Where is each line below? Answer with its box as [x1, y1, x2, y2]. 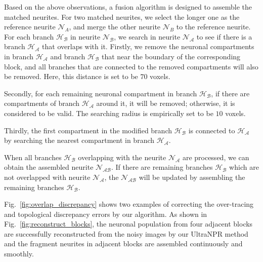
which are [229, 162, 259, 172]
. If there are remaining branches [111, 162, 213, 172]
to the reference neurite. [176, 21, 251, 32]
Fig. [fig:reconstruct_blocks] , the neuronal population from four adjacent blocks [4, 218, 253, 229]
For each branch [4, 31, 54, 42]
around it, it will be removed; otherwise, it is [96, 98, 235, 108]
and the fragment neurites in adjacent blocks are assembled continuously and [4, 238, 243, 249]
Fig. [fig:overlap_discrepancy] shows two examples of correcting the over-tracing [4, 199, 254, 209]
